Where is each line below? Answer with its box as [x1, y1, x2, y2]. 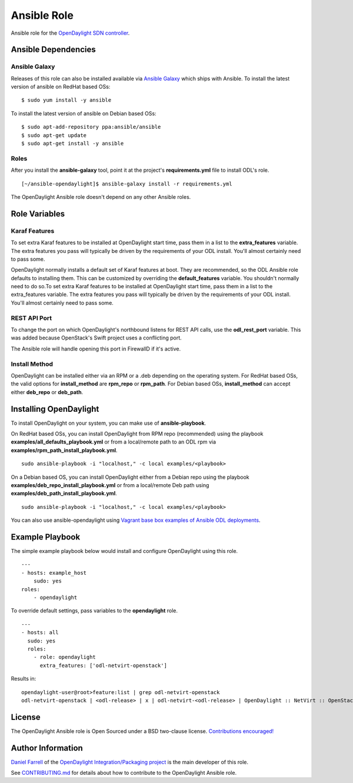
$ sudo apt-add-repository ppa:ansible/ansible [21, 124, 161, 131]
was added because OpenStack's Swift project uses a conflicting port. [11, 334, 182, 341]
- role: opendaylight [33, 654, 96, 661]
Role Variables [11, 209, 65, 219]
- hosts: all [21, 629, 59, 636]
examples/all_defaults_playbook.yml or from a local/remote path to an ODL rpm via [11, 438, 217, 445]
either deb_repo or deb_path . [11, 388, 84, 395]
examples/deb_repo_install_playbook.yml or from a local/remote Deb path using [11, 481, 209, 488]
